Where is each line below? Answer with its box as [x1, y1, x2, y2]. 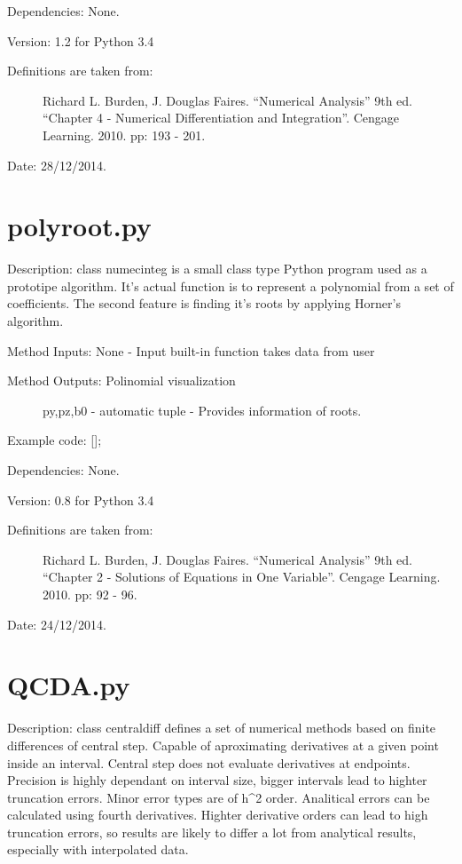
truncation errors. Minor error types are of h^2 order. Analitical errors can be [7, 788, 430, 806]
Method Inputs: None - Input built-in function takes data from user [7, 341, 375, 360]
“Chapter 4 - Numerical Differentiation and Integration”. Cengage [43, 108, 400, 127]
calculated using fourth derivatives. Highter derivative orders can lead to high [7, 805, 428, 824]
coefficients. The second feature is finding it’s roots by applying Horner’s [7, 294, 401, 313]
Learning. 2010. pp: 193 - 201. [43, 125, 206, 144]
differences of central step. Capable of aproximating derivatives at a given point [7, 735, 439, 754]
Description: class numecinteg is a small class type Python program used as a [7, 259, 427, 278]
